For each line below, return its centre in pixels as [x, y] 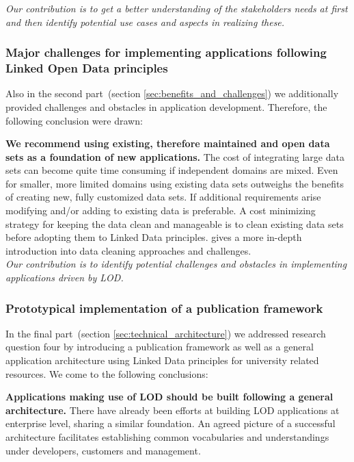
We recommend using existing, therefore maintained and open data [168, 143]
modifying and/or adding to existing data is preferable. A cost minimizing [161, 210]
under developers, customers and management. [103, 450]
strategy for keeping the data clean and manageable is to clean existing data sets [175, 223]
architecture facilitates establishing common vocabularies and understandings [167, 437]
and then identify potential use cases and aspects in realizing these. [145, 22]
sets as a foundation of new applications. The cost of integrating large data [175, 156]
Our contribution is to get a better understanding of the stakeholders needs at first [177, 8]
